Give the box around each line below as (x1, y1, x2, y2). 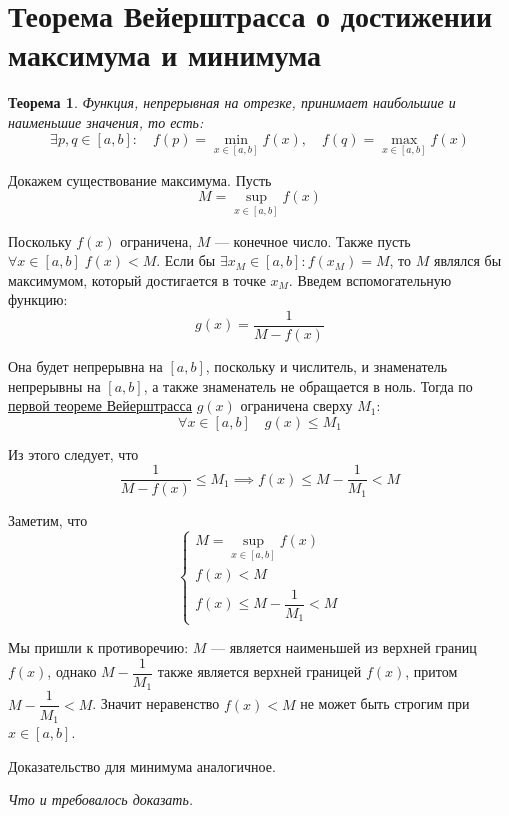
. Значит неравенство (92, 693, 220, 714)
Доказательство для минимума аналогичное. (8, 755, 276, 776)
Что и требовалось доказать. (8, 789, 194, 810)
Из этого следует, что (8, 443, 139, 464)
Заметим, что (8, 510, 88, 531)
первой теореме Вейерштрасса (8, 395, 193, 416)
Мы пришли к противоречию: (8, 637, 189, 658)
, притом (405, 661, 458, 682)
